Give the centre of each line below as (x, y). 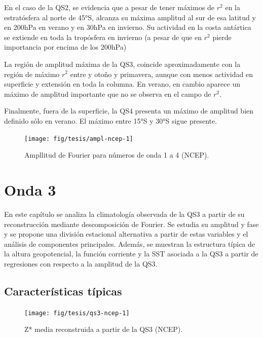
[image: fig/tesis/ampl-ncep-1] (79, 139)
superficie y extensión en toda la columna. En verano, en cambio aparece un (122, 84)
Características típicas (63, 291)
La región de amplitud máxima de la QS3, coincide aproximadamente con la (122, 64)
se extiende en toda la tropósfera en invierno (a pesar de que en (103, 37)
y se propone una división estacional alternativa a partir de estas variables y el (126, 234)
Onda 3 (30, 189)
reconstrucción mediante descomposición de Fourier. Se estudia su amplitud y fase (131, 224)
